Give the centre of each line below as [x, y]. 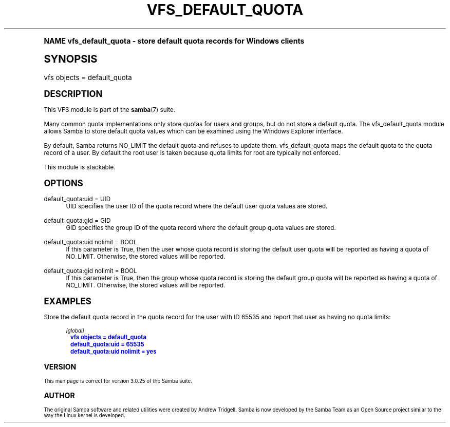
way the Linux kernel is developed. [85, 415]
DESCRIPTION [73, 94]
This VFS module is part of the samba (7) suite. [110, 110]
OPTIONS [63, 183]
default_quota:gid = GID [77, 220]
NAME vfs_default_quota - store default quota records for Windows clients [174, 41]
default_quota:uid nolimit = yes [114, 351]
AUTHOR [59, 395]
